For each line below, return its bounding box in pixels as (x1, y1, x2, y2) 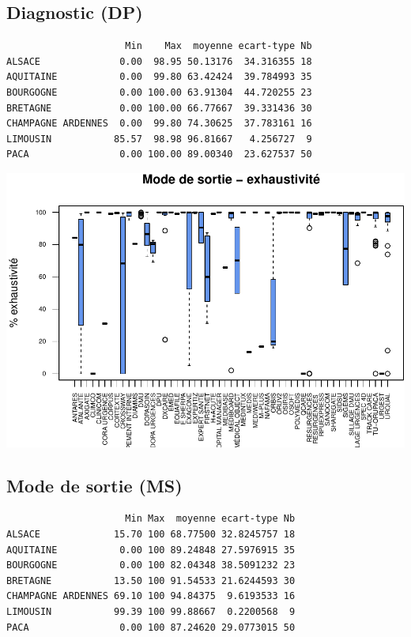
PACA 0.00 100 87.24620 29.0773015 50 (6, 621, 296, 633)
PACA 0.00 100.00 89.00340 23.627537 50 (6, 149, 312, 160)
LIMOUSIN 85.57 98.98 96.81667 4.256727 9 (6, 133, 312, 145)
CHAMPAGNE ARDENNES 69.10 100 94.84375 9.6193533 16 (6, 590, 296, 602)
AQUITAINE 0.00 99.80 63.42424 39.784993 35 (6, 71, 312, 83)
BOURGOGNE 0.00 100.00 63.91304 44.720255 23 (6, 86, 312, 98)
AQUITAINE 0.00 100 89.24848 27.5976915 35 (6, 544, 296, 556)
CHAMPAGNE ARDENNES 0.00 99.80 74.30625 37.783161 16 (6, 118, 312, 130)
